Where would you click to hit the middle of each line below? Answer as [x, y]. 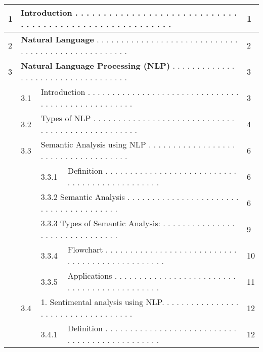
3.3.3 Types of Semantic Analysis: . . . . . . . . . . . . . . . [138, 223]
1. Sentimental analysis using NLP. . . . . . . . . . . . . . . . [140, 302]
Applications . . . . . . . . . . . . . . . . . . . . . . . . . [151, 275]
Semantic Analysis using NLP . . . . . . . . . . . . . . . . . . [138, 144]
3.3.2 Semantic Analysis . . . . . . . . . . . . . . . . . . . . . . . [140, 197]
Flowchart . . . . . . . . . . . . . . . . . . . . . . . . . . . [152, 249]
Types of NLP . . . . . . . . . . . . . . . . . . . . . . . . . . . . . [138, 118]
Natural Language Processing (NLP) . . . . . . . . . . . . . [128, 65]
